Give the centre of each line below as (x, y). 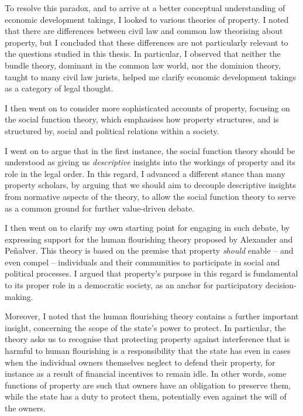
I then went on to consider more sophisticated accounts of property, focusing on (147, 108)
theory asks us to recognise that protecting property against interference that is (147, 339)
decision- (281, 285)
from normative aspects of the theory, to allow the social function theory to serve (150, 196)
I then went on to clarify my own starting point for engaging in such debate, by (147, 228)
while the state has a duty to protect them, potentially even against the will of (146, 396)
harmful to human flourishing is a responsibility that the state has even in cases (148, 351)
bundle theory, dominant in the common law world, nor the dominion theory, (143, 65)
